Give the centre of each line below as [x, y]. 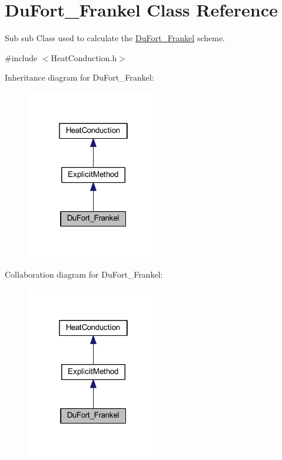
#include [21, 57]
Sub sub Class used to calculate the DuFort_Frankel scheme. [115, 38]
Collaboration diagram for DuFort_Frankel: [84, 274]
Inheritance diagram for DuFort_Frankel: [79, 77]
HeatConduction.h [84, 57]
